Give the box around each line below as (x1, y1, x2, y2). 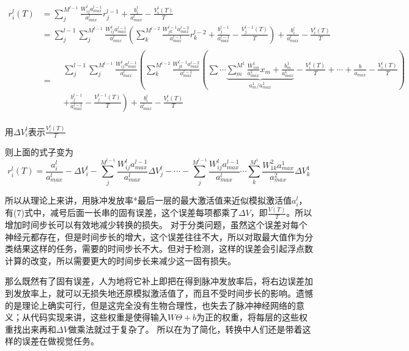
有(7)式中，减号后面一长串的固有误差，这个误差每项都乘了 (5, 206, 238, 219)
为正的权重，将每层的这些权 (196, 311, 308, 323)
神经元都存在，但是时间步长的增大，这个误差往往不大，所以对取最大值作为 (5, 230, 304, 243)
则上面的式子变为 (5, 146, 73, 158)
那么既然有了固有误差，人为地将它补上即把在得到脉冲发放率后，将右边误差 (5, 275, 304, 287)
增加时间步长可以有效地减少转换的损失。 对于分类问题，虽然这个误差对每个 (5, 218, 308, 231)
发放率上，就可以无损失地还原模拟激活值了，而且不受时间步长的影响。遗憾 (13, 286, 313, 299)
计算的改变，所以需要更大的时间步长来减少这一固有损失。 (5, 254, 236, 267)
